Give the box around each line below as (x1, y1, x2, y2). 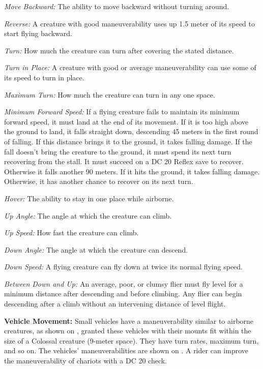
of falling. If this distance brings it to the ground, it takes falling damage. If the (4, 136, 252, 146)
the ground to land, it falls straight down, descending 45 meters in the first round (4, 126, 258, 137)
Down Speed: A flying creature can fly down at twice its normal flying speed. (4, 261, 243, 272)
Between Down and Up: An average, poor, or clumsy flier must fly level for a (4, 278, 243, 289)
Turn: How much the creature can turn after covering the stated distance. (4, 45, 234, 55)
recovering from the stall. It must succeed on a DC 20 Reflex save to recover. (4, 156, 244, 167)
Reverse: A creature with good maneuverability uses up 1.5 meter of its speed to (4, 18, 255, 28)
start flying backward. (4, 28, 72, 39)
